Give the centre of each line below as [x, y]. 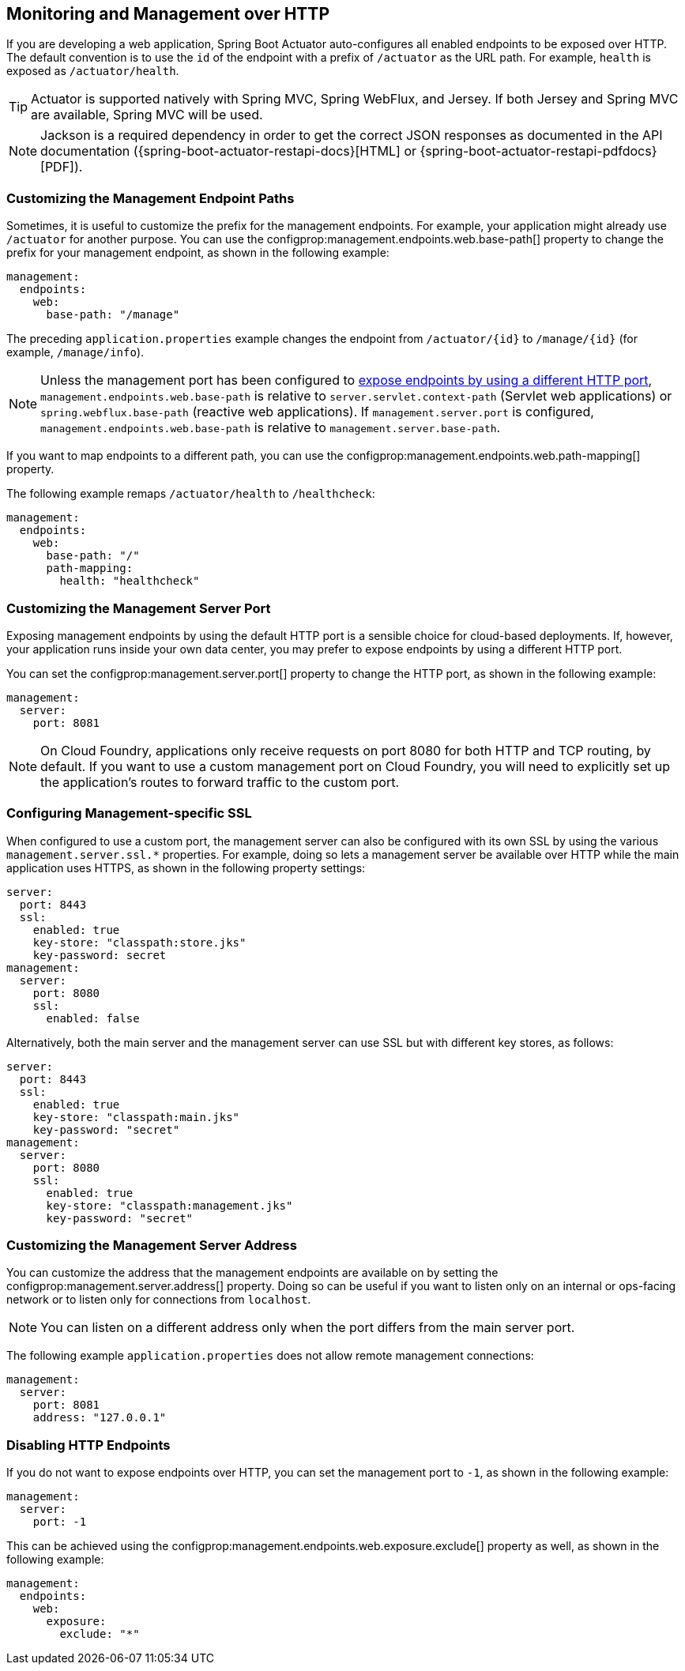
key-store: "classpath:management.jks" [169, 1205]
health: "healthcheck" [130, 581]
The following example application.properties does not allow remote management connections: [270, 1356]
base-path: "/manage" [113, 315]
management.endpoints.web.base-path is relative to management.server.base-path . [271, 428]
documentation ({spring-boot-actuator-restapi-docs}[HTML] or [229, 151]
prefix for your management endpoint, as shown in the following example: [198, 253]
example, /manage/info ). [75, 352]
